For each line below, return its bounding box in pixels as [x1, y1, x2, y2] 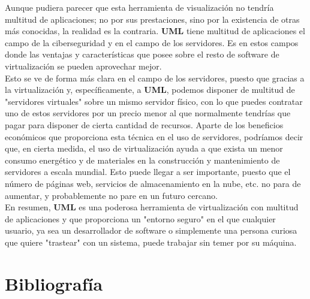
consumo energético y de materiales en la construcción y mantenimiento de [5, 153, 280, 166]
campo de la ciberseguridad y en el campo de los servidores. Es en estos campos [5, 36, 299, 49]
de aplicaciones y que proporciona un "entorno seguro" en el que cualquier [5, 212, 276, 225]
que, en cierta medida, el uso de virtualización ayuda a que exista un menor [5, 142, 283, 155]
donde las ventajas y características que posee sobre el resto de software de [5, 48, 279, 61]
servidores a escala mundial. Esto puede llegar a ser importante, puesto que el [5, 165, 291, 178]
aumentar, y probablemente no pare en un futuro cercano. [5, 189, 218, 201]
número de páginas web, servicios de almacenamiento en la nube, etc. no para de [5, 177, 301, 189]
